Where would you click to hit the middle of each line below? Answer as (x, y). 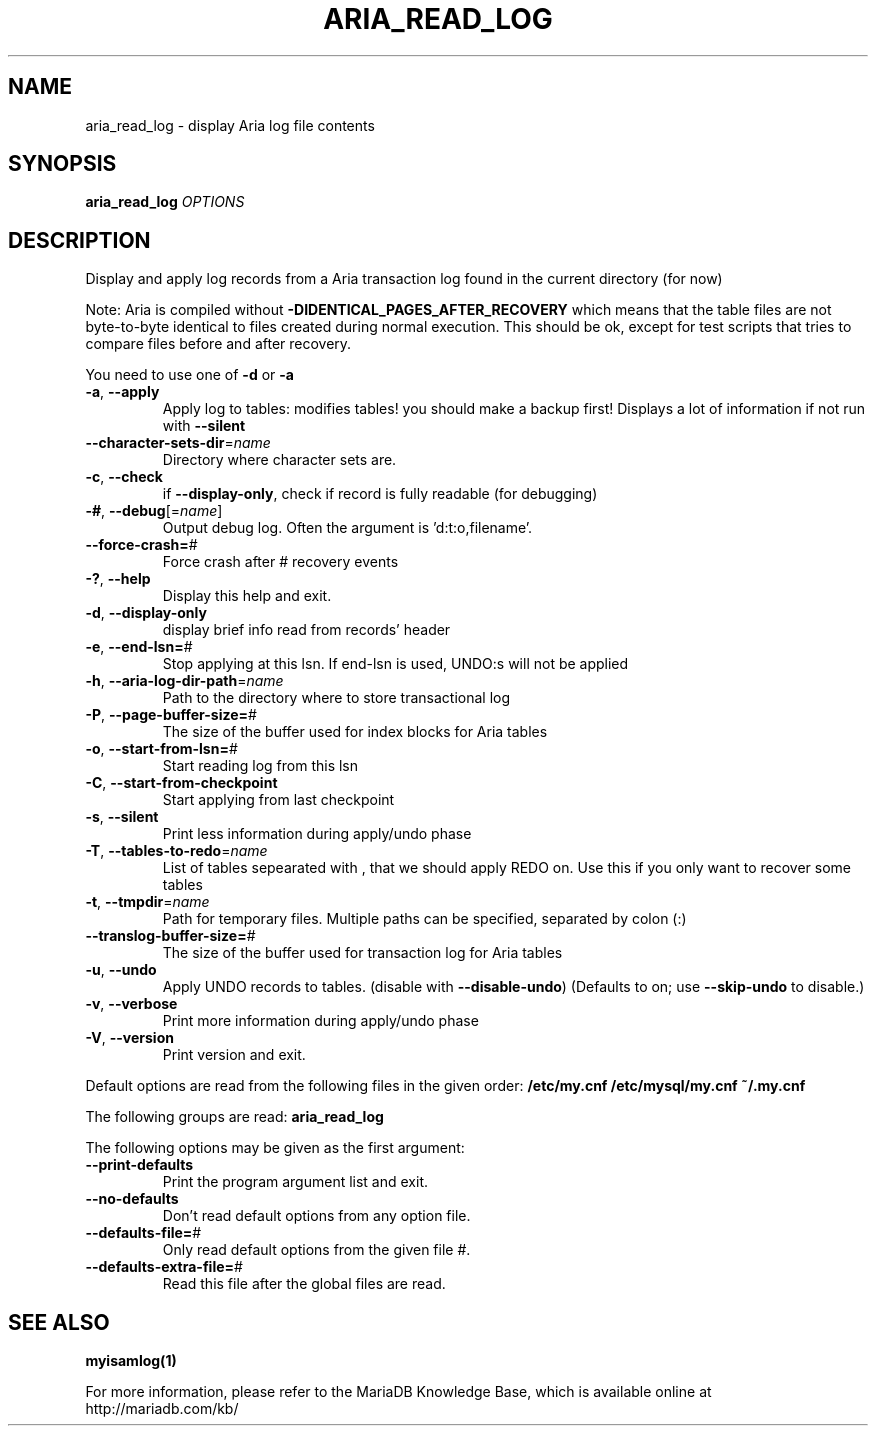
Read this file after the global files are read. (304, 1284)
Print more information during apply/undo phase (320, 1021)
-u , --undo (121, 970)
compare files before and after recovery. (218, 344)
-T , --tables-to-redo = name (176, 851)
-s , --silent (122, 817)
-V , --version (129, 1038)
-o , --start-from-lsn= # (161, 749)
